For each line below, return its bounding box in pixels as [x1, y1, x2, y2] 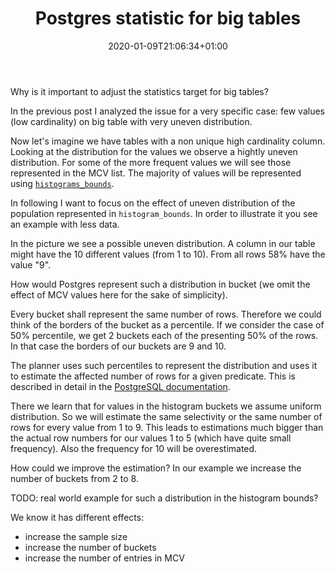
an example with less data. [10, 218, 120, 230]
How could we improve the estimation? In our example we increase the [10, 462, 302, 474]
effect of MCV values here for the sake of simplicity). [10, 288, 228, 301]
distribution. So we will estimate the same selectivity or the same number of [10, 410, 323, 422]
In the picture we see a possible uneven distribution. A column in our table [10, 237, 316, 249]
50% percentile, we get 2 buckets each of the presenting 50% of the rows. [10, 329, 319, 341]
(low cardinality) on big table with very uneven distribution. [10, 115, 253, 127]
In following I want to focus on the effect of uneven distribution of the [10, 197, 296, 209]
